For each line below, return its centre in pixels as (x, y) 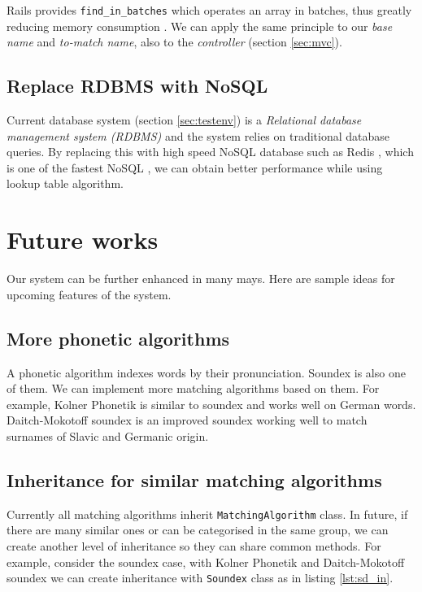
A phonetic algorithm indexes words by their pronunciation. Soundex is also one (206, 372)
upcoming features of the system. (89, 294)
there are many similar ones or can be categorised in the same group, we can (198, 530)
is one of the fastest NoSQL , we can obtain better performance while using (195, 167)
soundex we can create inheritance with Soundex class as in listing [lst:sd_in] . (200, 578)
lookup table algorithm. (65, 183)
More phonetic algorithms (118, 338)
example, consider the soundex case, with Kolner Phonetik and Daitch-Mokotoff (206, 562)
